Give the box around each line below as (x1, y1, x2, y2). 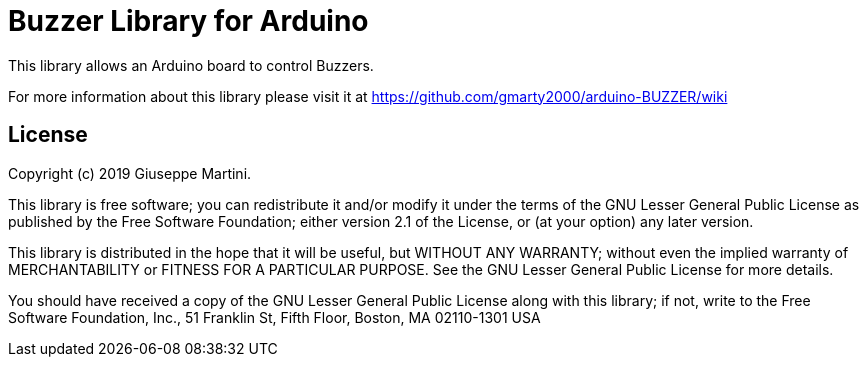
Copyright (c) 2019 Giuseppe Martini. (8, 164, 252, 182)
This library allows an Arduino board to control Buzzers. (8, 56, 374, 74)
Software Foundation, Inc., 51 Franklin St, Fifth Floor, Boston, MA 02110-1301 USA (8, 308, 541, 326)
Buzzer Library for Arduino (8, 4, 369, 38)
